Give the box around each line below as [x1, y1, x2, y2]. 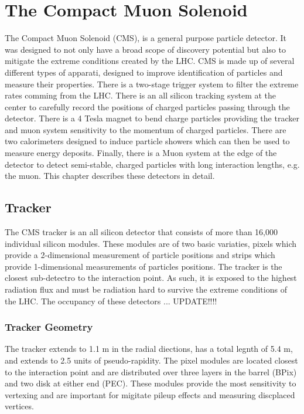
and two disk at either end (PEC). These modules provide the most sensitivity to [5, 377, 296, 389]
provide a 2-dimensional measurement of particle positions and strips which [5, 249, 275, 261]
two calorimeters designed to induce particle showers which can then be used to [5, 135, 290, 147]
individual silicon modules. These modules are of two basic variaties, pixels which [5, 237, 296, 249]
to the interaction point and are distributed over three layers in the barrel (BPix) [5, 365, 297, 378]
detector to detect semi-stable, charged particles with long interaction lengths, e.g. [5, 158, 300, 170]
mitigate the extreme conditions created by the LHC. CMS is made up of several [5, 55, 295, 67]
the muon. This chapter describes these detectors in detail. [5, 169, 215, 182]
